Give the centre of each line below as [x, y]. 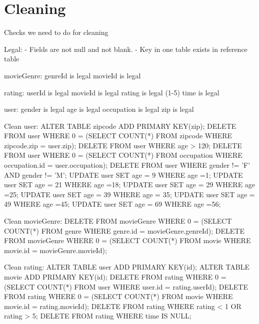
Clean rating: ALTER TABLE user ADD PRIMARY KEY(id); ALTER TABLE [127, 267]
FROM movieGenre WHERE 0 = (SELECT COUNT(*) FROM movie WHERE [127, 240]
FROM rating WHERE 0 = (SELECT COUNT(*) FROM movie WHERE [118, 296]
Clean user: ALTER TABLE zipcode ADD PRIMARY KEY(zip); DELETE [120, 126]
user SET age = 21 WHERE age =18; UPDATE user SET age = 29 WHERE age [130, 184]
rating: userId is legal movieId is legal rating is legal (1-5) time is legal [112, 92]
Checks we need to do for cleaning [56, 32]
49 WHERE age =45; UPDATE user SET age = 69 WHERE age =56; [112, 204]
